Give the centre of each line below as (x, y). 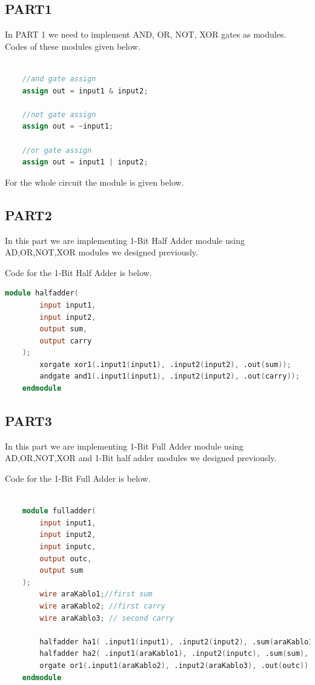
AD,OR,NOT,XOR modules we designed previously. (101, 252)
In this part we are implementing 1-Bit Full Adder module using (124, 446)
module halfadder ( (42, 293)
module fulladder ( (59, 511)
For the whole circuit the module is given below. (94, 182)
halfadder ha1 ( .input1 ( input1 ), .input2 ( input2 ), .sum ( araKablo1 (176, 642)
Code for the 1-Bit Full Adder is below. (78, 478)
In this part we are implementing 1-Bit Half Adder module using (125, 240)
